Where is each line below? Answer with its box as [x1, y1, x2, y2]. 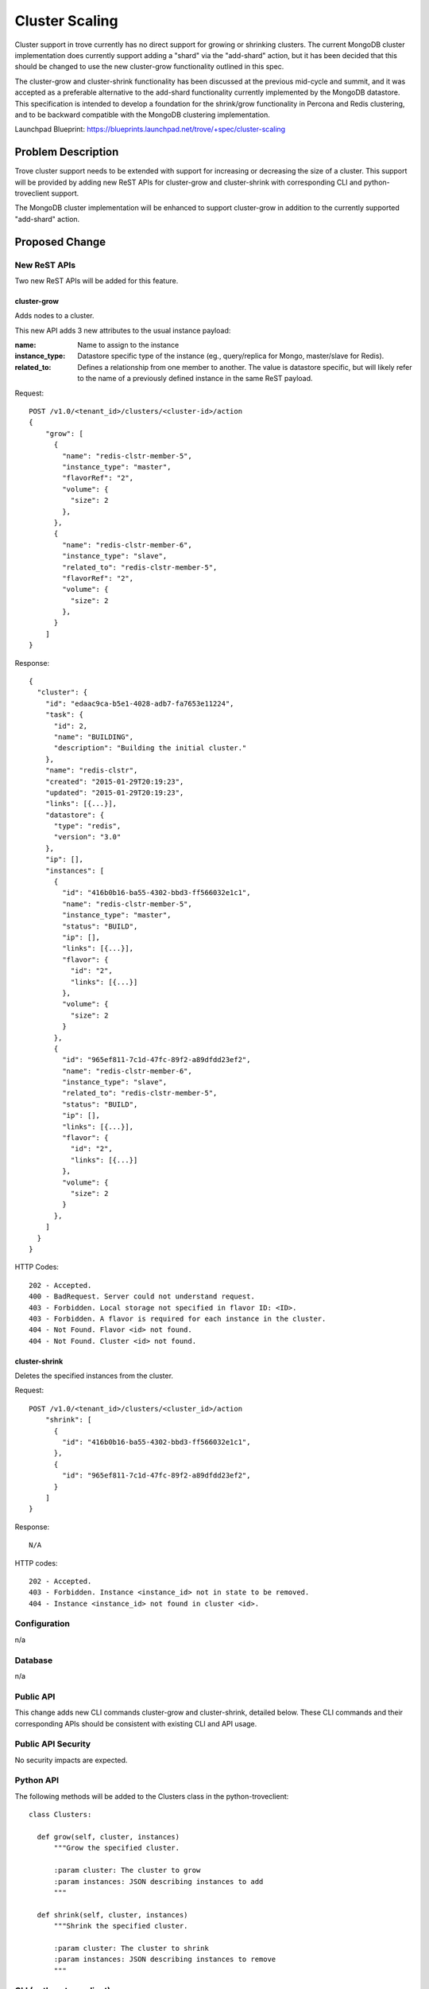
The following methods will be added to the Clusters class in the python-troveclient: [14, 1791, 289, 1801]
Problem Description [14, 146, 119, 159]
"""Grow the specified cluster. [53, 1843, 180, 1853]
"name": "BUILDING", [53, 732, 134, 741]
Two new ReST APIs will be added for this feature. [14, 275, 179, 286]
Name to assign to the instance [77, 341, 180, 350]
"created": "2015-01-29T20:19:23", [44, 777, 184, 786]
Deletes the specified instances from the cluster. [14, 1371, 174, 1380]
